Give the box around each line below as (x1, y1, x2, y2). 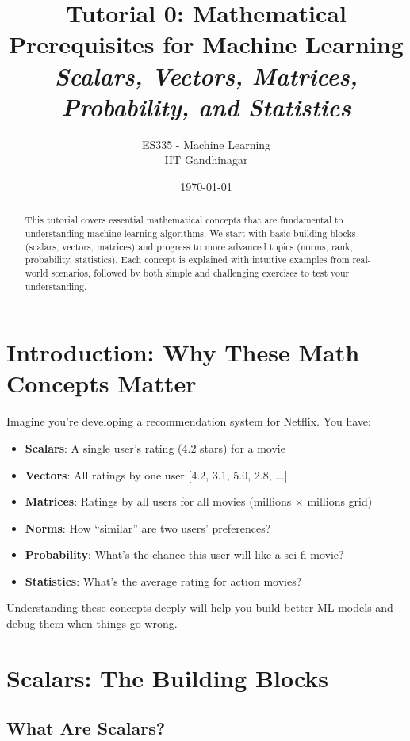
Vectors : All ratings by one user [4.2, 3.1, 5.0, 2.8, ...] (25, 466, 288, 483)
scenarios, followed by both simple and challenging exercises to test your (51, 265, 350, 279)
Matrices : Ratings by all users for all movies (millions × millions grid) (25, 493, 373, 510)
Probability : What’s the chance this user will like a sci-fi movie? (25, 546, 344, 563)
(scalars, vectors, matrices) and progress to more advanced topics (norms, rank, (25, 239, 353, 253)
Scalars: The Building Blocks (6, 661, 329, 693)
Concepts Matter (6, 367, 197, 399)
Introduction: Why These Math (6, 336, 360, 369)
